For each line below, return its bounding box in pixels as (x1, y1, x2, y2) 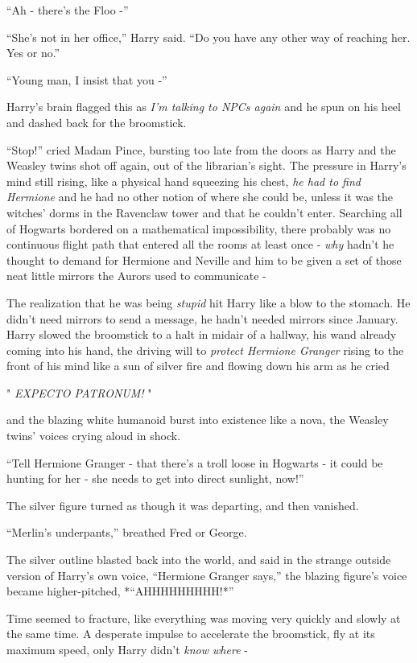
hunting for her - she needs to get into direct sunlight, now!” (6, 470, 304, 487)
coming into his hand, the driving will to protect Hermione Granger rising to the (6, 341, 404, 358)
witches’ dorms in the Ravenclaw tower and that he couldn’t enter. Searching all (6, 204, 403, 220)
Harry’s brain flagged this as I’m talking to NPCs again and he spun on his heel (6, 98, 401, 115)
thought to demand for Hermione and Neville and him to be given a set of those (6, 251, 402, 268)
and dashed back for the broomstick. (6, 113, 187, 130)
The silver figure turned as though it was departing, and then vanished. (6, 496, 359, 513)
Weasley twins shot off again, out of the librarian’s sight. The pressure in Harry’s (6, 157, 407, 174)
